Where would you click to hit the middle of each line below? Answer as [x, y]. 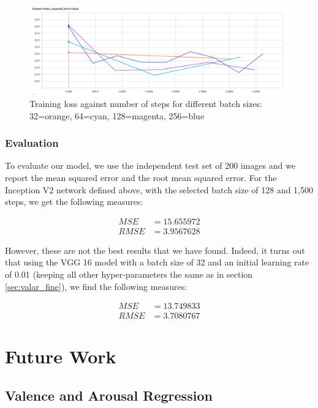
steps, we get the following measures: [74, 202]
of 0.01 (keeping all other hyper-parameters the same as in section [129, 274]
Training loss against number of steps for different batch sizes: [146, 103]
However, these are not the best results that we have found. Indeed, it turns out [155, 250]
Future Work [61, 356]
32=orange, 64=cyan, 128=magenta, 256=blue [117, 115]
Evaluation [32, 143]
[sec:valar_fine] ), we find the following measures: [96, 286]
